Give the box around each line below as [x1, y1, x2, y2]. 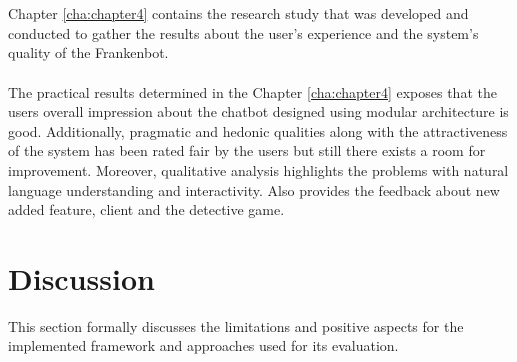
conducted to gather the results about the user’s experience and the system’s [8, 22, 479, 43]
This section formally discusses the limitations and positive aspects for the [8, 315, 464, 336]
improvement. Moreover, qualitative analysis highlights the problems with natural [8, 159, 509, 180]
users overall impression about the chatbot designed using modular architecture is [8, 101, 509, 122]
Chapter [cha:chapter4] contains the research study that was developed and [8, 3, 469, 24]
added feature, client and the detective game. [8, 199, 285, 220]
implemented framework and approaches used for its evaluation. [8, 335, 399, 356]
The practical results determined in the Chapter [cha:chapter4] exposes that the [8, 81, 497, 102]
